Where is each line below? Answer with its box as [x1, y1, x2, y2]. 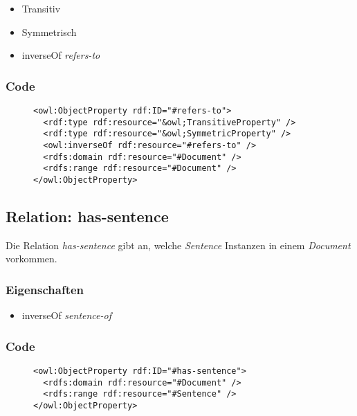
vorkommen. [6, 251, 57, 266]
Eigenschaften [6, 280, 84, 298]
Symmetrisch [21, 24, 77, 39]
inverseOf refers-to [21, 48, 100, 62]
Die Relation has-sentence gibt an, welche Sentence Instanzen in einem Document [6, 237, 351, 252]
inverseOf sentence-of [21, 308, 111, 323]
